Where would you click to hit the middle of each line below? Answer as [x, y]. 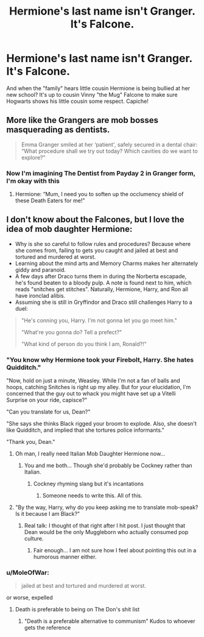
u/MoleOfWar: [28, 572]
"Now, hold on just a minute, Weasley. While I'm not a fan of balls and [93, 381]
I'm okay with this [33, 181]
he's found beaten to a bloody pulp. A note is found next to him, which [103, 283]
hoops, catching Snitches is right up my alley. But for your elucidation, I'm [99, 387]
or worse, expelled [30, 597]
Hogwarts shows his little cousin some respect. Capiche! [78, 101]
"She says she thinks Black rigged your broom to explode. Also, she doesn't [101, 424]
